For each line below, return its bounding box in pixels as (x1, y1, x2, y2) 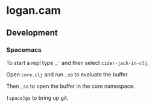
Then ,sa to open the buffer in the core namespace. (6, 82, 135, 90)
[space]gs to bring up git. (6, 94, 69, 101)
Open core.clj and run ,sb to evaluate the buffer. (6, 70, 129, 78)
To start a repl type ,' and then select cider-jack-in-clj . (6, 59, 149, 66)
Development (6, 28, 59, 38)
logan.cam (6, 4, 62, 17)
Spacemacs (6, 46, 42, 54)
